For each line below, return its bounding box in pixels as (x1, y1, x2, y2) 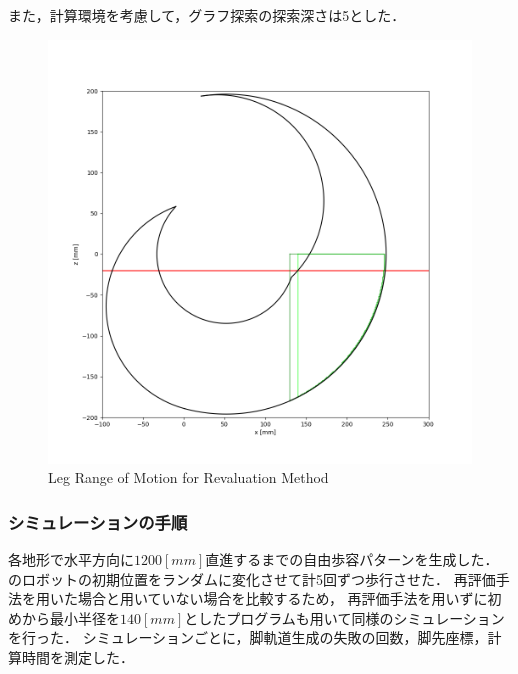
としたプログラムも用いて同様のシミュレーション (184, 607, 505, 628)
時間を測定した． (21, 646, 134, 667)
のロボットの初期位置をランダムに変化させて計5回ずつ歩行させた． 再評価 (8, 568, 496, 589)
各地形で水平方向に (8, 549, 134, 569)
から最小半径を (21, 607, 120, 628)
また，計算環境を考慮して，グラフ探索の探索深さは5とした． (8, 5, 406, 25)
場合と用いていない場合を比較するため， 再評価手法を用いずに (77, 588, 488, 609)
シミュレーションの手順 (8, 509, 188, 534)
